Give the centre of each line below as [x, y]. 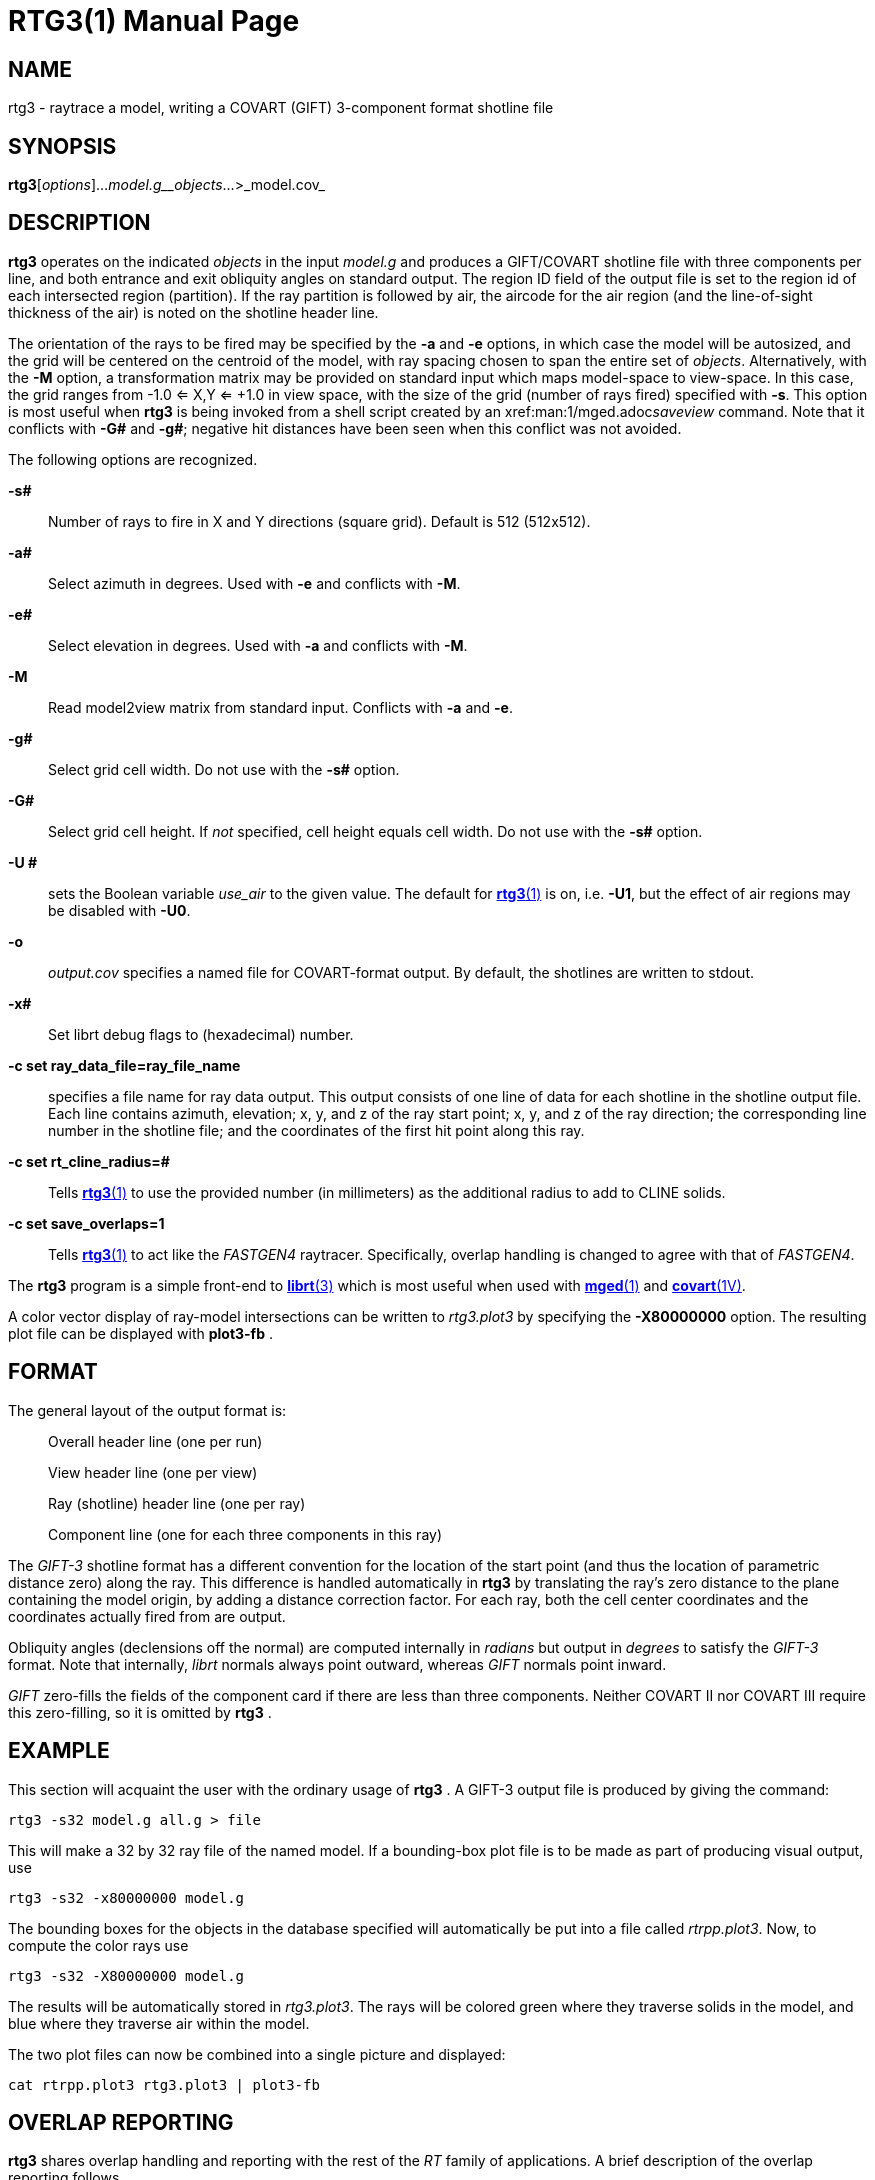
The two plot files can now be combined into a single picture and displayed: [257, 2054]
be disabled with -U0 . [119, 910]
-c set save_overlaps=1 [86, 1223]
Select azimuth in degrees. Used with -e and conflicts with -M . [254, 583]
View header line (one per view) [153, 1472]
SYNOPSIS [62, 146]
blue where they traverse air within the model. [159, 2023]
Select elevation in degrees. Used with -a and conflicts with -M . [258, 645]
